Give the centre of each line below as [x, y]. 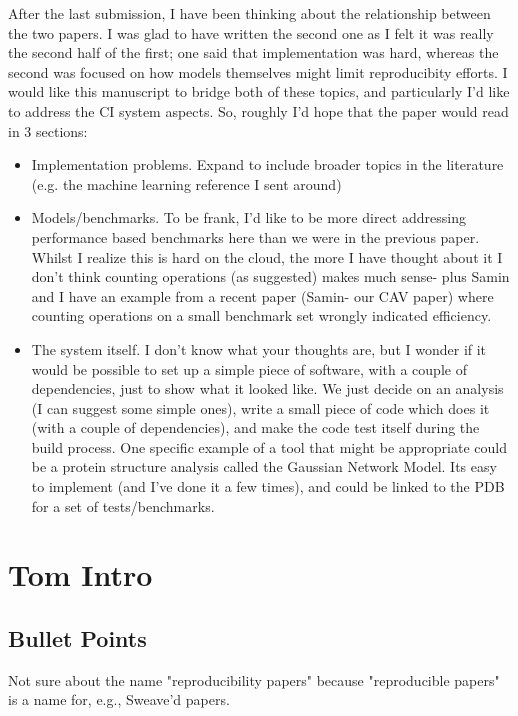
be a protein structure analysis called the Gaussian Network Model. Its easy [264, 466]
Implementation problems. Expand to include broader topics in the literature [267, 164]
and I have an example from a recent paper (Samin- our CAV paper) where [262, 295]
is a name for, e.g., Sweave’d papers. [119, 699]
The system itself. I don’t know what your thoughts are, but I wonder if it [259, 348]
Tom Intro [80, 574]
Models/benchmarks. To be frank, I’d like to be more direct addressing [248, 217]
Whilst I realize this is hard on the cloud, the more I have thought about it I [267, 256]
